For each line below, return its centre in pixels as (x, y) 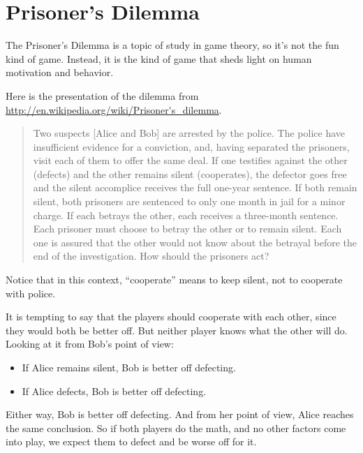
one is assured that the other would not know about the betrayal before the (195, 242)
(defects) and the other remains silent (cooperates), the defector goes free (190, 173)
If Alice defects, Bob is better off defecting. (114, 391)
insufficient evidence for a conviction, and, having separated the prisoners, (191, 146)
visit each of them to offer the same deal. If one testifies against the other (190, 160)
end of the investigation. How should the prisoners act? (151, 256)
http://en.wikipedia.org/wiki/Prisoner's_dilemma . (114, 109)
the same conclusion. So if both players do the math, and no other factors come (176, 428)
